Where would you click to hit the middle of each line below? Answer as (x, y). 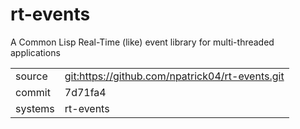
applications (35, 52)
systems (35, 108)
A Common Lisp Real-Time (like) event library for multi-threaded (142, 42)
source (31, 76)
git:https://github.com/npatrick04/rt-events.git (174, 76)
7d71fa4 (85, 92)
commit (33, 92)
